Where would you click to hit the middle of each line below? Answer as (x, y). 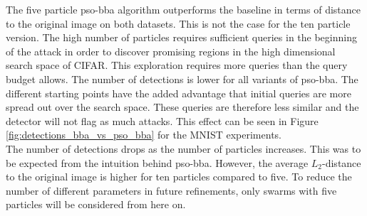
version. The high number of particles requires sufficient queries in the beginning (181, 37)
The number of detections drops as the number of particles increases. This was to (183, 148)
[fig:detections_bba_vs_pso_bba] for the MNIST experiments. (144, 135)
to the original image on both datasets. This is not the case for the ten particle (178, 23)
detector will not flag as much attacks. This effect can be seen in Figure (162, 120)
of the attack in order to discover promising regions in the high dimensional (171, 51)
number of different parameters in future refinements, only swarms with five (171, 190)
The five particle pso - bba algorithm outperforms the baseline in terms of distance (183, 9)
